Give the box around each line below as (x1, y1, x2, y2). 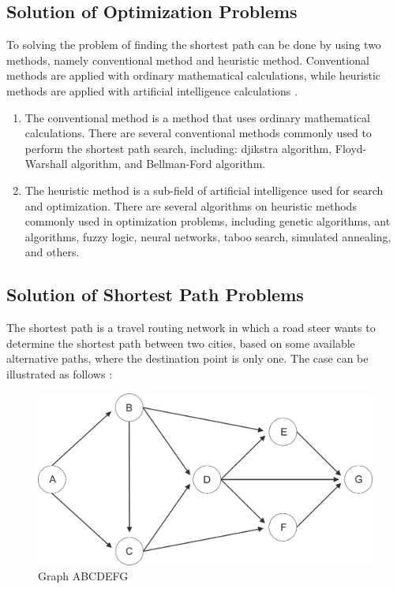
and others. (24, 244, 80, 260)
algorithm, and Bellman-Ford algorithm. (71, 155, 266, 172)
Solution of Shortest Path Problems (6, 282, 304, 307)
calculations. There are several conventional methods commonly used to (24, 125, 372, 141)
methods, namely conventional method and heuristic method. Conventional (6, 51, 369, 68)
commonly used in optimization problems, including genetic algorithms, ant (24, 213, 391, 229)
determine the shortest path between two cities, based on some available (6, 334, 355, 351)
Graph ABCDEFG (38, 568, 129, 584)
